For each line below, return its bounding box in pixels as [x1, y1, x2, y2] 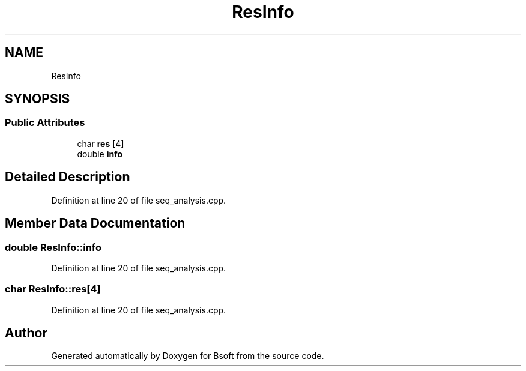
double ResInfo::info [5, 241, 102, 253]
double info [77, 148, 123, 159]
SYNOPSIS [5, 91, 70, 107]
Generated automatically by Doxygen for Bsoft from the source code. [51, 351, 324, 361]
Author [5, 325, 47, 341]
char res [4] [77, 138, 124, 149]
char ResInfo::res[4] [5, 283, 101, 295]
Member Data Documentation [5, 216, 186, 231]
